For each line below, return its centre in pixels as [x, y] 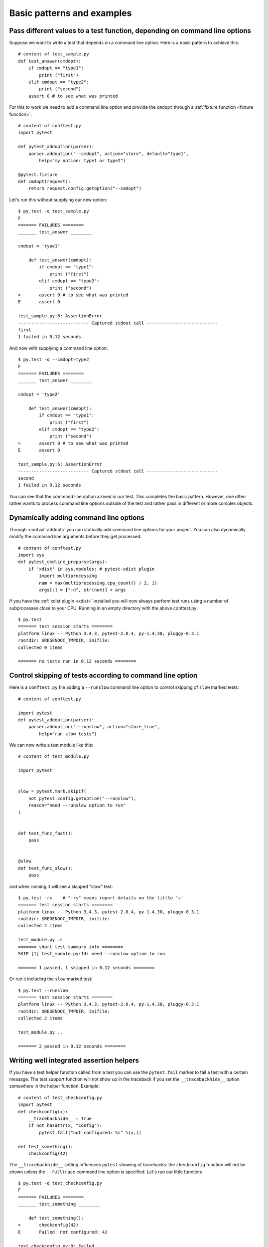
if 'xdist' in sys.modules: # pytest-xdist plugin [91, 569]
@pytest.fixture [38, 174]
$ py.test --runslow [43, 990]
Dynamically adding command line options [77, 518]
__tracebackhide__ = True [60, 1118]
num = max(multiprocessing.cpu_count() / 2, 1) [98, 583]
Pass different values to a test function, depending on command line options [130, 31]
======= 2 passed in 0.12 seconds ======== [72, 1046]
